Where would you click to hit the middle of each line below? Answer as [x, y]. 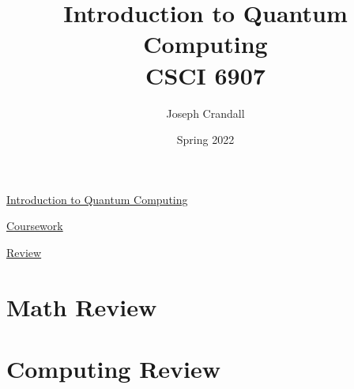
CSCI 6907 [205, 75]
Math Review [82, 306]
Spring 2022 [205, 140]
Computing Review [114, 369]
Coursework [35, 226]
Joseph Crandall [205, 113]
